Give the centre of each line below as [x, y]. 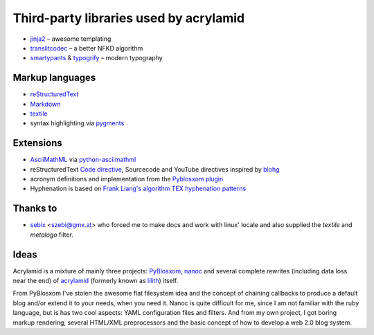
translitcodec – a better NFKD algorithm [87, 48]
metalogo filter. [52, 235]
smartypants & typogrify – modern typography [96, 58]
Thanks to [35, 209]
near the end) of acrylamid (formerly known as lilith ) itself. [96, 281]
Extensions [37, 143]
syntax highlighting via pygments [77, 123]
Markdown [45, 104]
